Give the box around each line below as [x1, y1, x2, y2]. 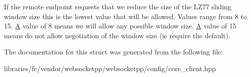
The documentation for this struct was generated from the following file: [4, 47, 223, 57]
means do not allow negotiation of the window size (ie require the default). [4, 30, 231, 40]
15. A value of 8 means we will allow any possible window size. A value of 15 [4, 21, 237, 31]
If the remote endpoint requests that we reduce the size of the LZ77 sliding [4, 1, 232, 11]
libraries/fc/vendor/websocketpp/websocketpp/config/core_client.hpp [4, 63, 216, 73]
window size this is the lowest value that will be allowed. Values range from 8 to [4, 11, 247, 21]
